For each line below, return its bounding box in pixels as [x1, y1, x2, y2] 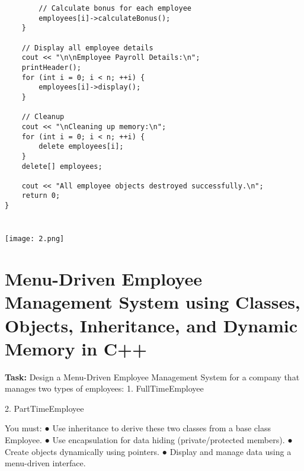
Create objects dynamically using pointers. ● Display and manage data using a [5, 445, 292, 457]
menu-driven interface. [5, 457, 86, 469]
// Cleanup [21, 113, 65, 121]
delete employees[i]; [39, 142, 124, 151]
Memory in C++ [5, 336, 148, 360]
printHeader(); [21, 63, 81, 72]
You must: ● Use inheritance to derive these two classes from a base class [5, 422, 271, 434]
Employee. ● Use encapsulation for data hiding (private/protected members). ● [5, 434, 293, 446]
